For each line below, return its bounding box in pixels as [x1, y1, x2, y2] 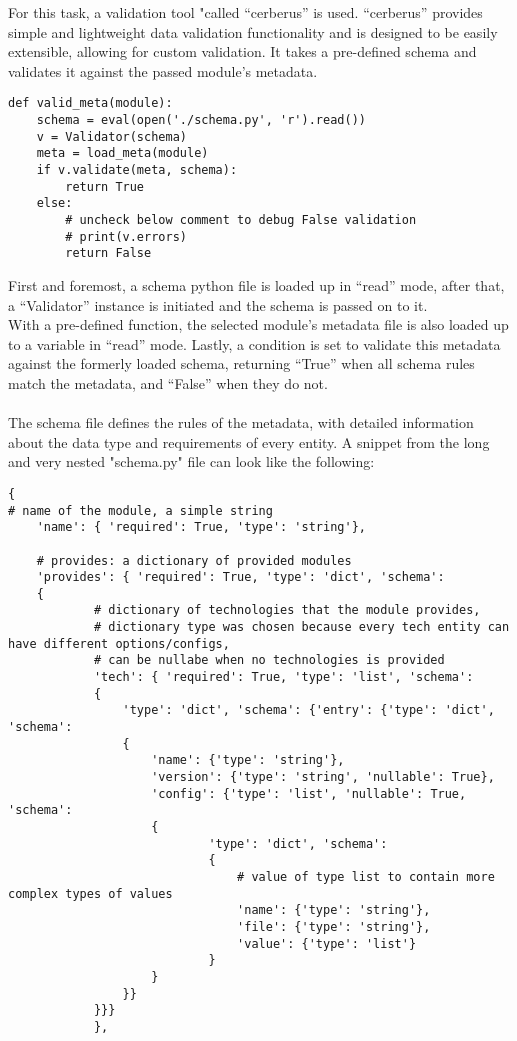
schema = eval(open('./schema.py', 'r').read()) [36, 113, 366, 128]
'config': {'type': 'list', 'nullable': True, [151, 786, 467, 801]
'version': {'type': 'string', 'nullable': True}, [151, 770, 495, 785]
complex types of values [8, 886, 173, 901]
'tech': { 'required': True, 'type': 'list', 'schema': [93, 670, 474, 685]
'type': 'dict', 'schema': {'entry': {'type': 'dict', [122, 703, 495, 718]
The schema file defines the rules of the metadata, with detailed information [8, 412, 474, 433]
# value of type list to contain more [237, 869, 495, 884]
